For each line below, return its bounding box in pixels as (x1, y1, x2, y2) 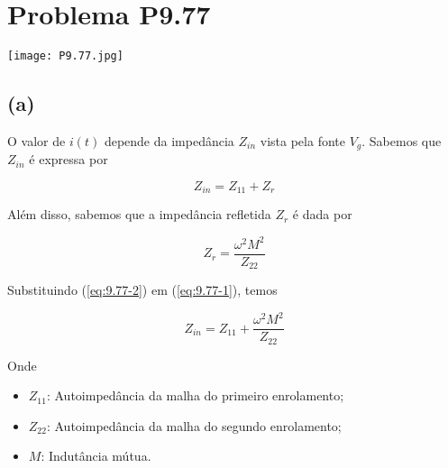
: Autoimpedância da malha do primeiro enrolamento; (46, 386, 344, 405)
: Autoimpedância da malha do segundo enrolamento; (46, 416, 342, 435)
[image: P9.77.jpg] (7, 50, 123, 63)
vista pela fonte (260, 131, 345, 150)
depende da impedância (104, 131, 234, 150)
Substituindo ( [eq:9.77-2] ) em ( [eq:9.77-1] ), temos (7, 280, 278, 299)
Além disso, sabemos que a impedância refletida (7, 205, 271, 224)
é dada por (292, 205, 352, 224)
